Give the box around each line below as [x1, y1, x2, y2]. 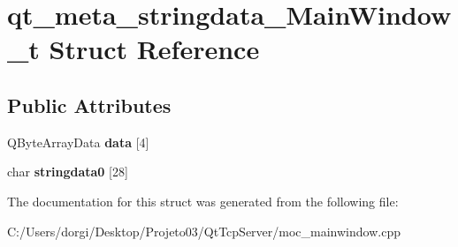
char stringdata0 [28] [7, 162, 128, 181]
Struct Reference [49, 31, 260, 67]
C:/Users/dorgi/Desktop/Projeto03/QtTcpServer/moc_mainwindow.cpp [7, 221, 401, 240]
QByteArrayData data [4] [7, 132, 149, 151]
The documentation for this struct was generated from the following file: [7, 191, 399, 210]
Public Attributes [7, 91, 172, 118]
